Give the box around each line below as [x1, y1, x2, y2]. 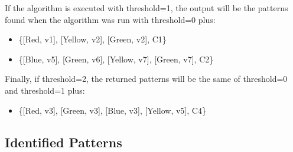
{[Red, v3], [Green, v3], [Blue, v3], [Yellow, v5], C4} [18, 104, 206, 116]
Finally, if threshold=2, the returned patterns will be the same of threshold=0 [5, 72, 288, 85]
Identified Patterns [5, 133, 122, 151]
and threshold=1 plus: [5, 84, 85, 96]
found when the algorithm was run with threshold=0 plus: [5, 13, 216, 25]
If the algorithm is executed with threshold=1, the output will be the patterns [5, 2, 288, 14]
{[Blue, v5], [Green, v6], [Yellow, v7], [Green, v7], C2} [18, 52, 214, 65]
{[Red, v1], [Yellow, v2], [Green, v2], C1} [18, 33, 167, 45]
